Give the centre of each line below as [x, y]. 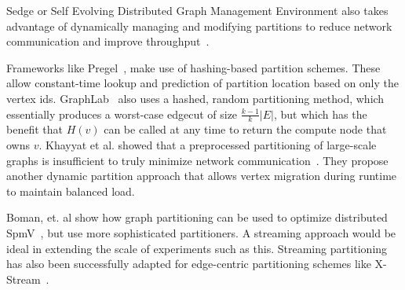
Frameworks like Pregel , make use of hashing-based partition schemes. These [193, 67]
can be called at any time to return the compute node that [245, 129]
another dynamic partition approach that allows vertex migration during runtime [202, 176]
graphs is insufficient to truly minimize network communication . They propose [197, 160]
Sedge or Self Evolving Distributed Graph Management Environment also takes [197, 10]
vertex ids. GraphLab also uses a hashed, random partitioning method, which [195, 98]
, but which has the [320, 114]
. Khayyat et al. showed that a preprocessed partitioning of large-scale [208, 144]
